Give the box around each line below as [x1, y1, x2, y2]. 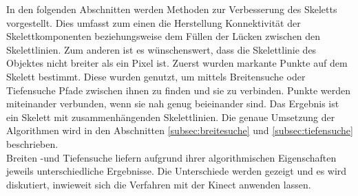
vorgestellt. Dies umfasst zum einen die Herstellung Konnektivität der [6, 15, 301, 30]
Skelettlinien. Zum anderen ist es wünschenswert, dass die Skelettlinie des [6, 42, 317, 56]
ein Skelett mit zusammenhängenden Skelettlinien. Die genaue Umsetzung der [6, 109, 335, 124]
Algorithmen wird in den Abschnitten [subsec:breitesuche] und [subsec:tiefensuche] [6, 123, 353, 138]
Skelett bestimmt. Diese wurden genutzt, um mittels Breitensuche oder [6, 69, 306, 83]
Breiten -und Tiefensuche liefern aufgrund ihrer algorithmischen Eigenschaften [6, 150, 337, 164]
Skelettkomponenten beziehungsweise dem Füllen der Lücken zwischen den [6, 29, 321, 43]
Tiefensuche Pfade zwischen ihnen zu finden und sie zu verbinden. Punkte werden [6, 83, 351, 97]
